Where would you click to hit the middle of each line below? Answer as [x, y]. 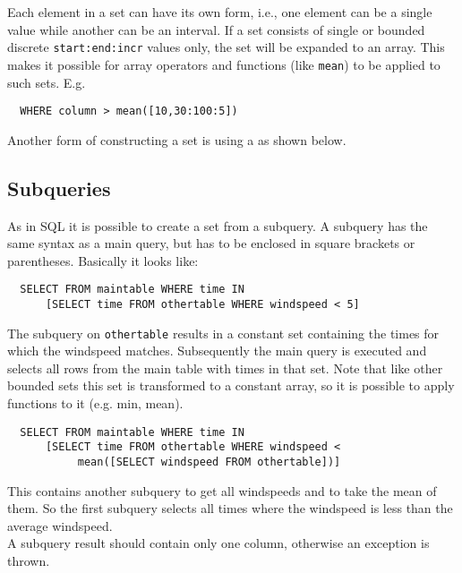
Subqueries [59, 188]
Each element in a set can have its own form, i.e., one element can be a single [220, 12]
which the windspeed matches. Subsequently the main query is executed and [217, 351]
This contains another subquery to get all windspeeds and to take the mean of [222, 490]
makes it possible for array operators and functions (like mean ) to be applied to [224, 64]
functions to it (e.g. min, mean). [95, 403]
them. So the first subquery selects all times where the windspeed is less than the [230, 508]
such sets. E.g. [47, 82]
